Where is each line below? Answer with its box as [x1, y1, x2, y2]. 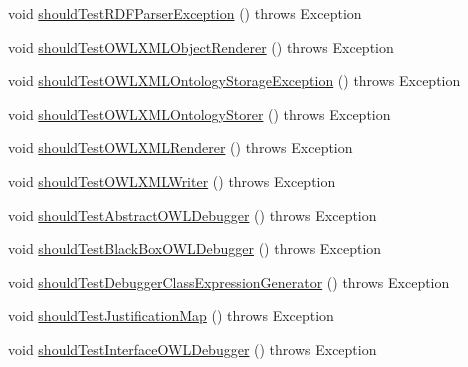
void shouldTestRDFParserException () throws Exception [8, 3, 362, 23]
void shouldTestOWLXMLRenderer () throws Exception [8, 137, 353, 158]
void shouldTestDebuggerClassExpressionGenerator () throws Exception [8, 271, 450, 292]
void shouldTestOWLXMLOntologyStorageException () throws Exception [8, 70, 461, 91]
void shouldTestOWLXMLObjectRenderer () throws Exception [8, 36, 394, 57]
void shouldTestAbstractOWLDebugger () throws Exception [8, 204, 377, 225]
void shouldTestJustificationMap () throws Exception [8, 305, 334, 326]
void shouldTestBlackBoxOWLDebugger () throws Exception [8, 238, 382, 259]
